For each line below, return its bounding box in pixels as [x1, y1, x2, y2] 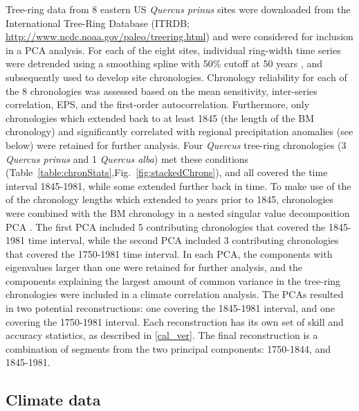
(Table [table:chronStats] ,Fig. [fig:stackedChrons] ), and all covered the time [6, 165, 328, 180]
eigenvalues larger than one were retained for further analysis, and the [6, 260, 303, 274]
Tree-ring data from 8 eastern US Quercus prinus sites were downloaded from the [6, 2, 351, 16]
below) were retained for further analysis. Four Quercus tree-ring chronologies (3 [6, 137, 347, 152]
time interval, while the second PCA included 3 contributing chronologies [28, 233, 339, 247]
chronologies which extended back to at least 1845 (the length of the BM [6, 110, 315, 125]
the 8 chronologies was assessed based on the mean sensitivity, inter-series [6, 83, 317, 98]
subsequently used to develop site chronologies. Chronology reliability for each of [6, 69, 347, 84]
